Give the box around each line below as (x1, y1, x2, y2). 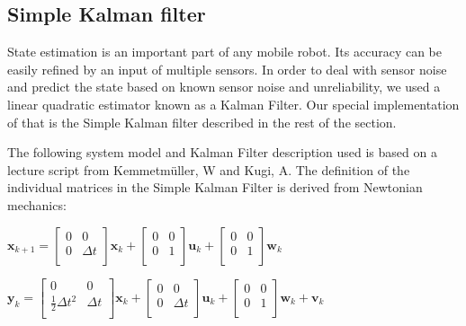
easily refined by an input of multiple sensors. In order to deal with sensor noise (7, 59, 447, 78)
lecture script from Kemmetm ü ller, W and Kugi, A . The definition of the (7, 160, 410, 179)
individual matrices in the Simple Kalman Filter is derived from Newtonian (7, 178, 423, 197)
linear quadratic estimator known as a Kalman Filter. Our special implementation (7, 94, 460, 113)
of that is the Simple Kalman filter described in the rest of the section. (7, 112, 397, 131)
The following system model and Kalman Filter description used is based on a (7, 143, 437, 162)
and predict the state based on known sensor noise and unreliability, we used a (7, 77, 441, 96)
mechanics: (7, 195, 67, 214)
